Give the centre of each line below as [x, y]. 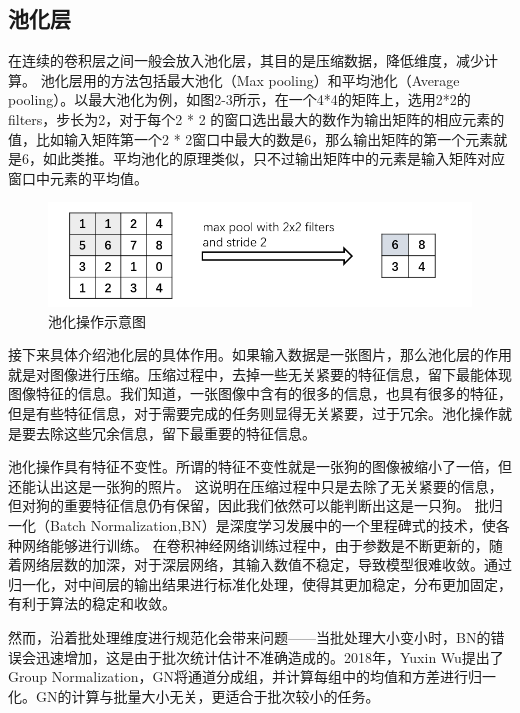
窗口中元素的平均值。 [78, 177]
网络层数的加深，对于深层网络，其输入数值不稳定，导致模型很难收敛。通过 [266, 564]
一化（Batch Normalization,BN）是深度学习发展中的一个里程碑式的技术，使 [252, 524]
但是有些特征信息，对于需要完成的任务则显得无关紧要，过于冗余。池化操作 [253, 413]
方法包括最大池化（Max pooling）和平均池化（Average [285, 79]
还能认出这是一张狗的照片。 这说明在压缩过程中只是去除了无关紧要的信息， [255, 485]
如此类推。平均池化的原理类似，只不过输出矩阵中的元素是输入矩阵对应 [273, 158]
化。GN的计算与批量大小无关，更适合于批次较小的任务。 [194, 695]
